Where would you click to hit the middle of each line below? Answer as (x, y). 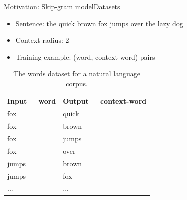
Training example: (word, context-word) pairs (85, 56)
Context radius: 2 (42, 40)
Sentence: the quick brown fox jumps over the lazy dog (99, 23)
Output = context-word (105, 101)
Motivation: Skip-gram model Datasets (62, 6)
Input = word (32, 101)
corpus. (77, 83)
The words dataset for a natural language (77, 73)
